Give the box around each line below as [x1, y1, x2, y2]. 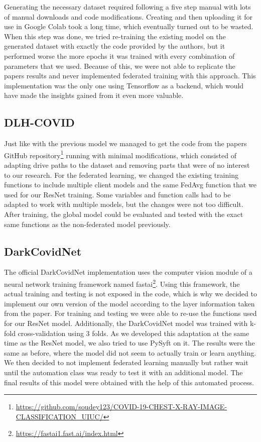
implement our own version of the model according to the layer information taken [4, 298, 255, 308]
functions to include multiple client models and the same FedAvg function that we [4, 179, 256, 190]
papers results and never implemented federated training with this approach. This [4, 70, 256, 81]
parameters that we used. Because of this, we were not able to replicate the [4, 60, 235, 71]
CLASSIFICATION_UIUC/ [16, 411, 103, 421]
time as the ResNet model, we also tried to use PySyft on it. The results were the [4, 338, 255, 348]
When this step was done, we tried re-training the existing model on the [4, 31, 226, 41]
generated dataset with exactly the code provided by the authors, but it [4, 41, 225, 51]
